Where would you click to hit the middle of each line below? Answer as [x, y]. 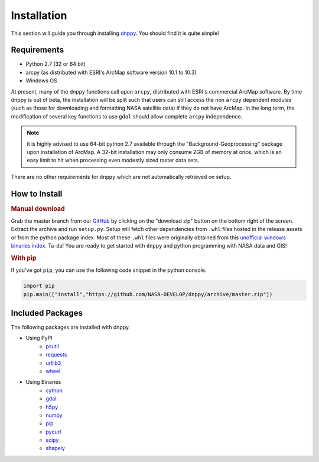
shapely [55, 448]
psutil [52, 346]
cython [54, 390]
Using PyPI [39, 338]
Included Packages [47, 313]
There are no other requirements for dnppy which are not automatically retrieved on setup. [121, 177]
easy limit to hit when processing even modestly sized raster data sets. [113, 161]
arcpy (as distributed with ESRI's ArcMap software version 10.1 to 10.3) [111, 72]
